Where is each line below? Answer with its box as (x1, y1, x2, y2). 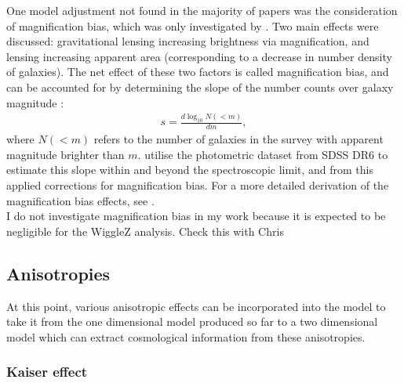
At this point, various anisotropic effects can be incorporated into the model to (6, 298, 386, 314)
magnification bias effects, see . (6, 192, 155, 208)
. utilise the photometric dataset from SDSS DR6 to (137, 146, 388, 162)
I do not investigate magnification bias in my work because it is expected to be (6, 208, 386, 224)
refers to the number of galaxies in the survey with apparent (93, 131, 384, 147)
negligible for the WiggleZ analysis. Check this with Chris (6, 222, 284, 239)
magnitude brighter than (6, 146, 125, 162)
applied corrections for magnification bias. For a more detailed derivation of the (6, 177, 389, 193)
